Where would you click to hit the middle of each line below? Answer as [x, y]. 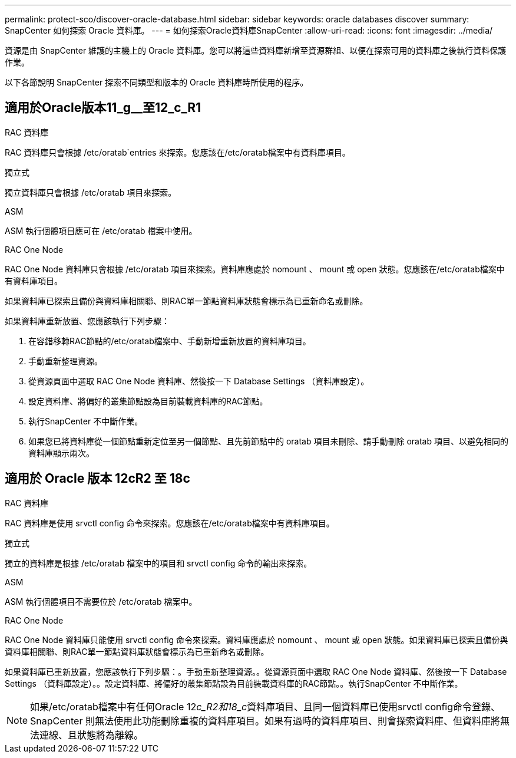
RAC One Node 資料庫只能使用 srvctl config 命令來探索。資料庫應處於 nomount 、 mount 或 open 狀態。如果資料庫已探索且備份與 [257, 640]
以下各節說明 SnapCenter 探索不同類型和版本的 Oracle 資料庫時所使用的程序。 [157, 82]
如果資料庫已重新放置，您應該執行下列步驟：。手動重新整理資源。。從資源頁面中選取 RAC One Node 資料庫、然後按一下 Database [256, 671]
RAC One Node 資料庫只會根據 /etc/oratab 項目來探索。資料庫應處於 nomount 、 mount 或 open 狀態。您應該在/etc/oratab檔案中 [255, 269]
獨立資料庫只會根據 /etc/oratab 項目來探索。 [91, 192]
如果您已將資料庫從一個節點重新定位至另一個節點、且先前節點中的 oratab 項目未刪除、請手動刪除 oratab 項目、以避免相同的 [268, 441]
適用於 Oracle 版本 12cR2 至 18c [97, 479]
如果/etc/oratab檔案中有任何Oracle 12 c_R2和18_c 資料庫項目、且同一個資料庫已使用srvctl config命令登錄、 [265, 706]
